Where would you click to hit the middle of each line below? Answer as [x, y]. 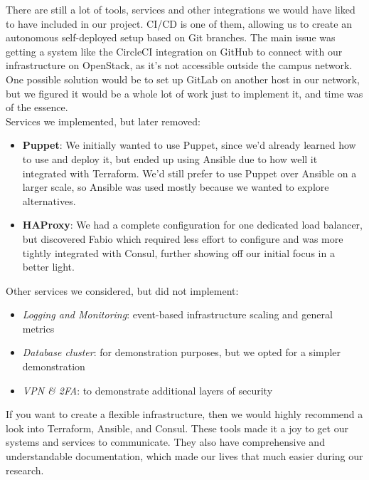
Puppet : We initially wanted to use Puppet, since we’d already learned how [189, 145]
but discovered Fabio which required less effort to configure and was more [183, 238]
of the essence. [37, 107]
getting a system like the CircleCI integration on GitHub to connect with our [174, 51]
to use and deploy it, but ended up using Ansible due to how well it [170, 158]
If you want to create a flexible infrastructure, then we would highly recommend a [184, 414]
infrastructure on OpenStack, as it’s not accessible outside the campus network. [179, 65]
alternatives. [49, 200]
